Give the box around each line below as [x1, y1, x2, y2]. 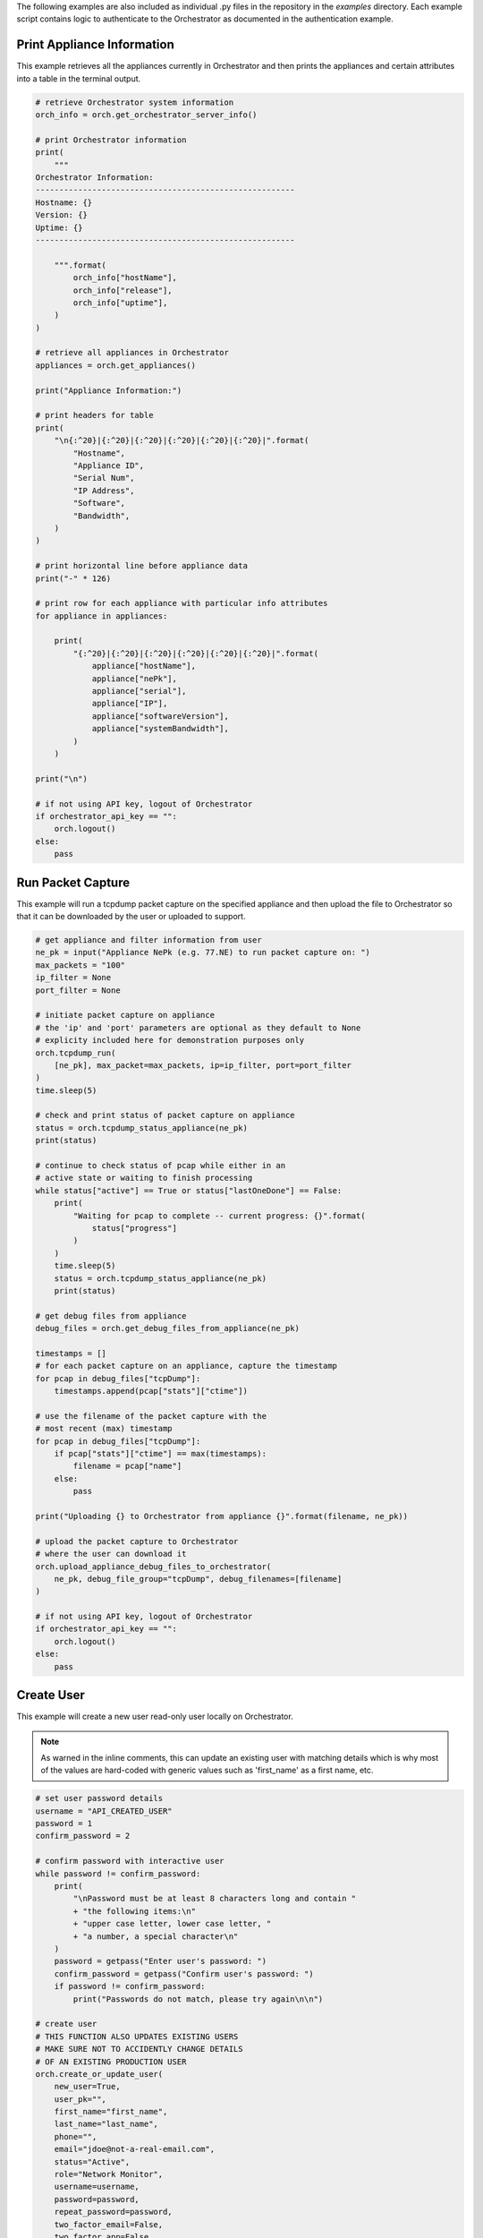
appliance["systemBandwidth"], [91, 723, 230, 734]
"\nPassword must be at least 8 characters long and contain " [72, 1893, 357, 1904]
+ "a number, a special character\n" [72, 1931, 239, 1942]
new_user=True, [54, 2081, 121, 2092]
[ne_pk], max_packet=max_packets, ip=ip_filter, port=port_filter [54, 1060, 352, 1070]
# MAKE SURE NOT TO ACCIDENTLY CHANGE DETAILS [35, 2044, 243, 2054]
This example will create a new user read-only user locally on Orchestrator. [16, 1711, 294, 1722]
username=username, [54, 2182, 140, 2192]
